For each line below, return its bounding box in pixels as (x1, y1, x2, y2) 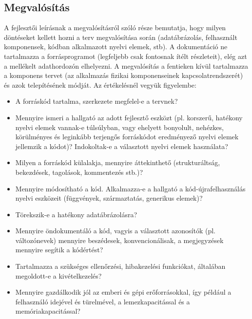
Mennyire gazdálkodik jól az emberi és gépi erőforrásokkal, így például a (15, 287, 232, 297)
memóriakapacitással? (15, 306, 80, 316)
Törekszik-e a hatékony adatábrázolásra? (15, 209, 137, 219)
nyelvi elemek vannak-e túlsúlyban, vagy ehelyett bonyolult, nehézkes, (15, 122, 224, 132)
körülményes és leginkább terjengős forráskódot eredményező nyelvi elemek (15, 131, 239, 142)
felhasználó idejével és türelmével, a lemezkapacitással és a (15, 296, 190, 306)
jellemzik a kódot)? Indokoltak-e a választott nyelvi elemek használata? (15, 141, 228, 151)
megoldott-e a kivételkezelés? (15, 270, 102, 281)
